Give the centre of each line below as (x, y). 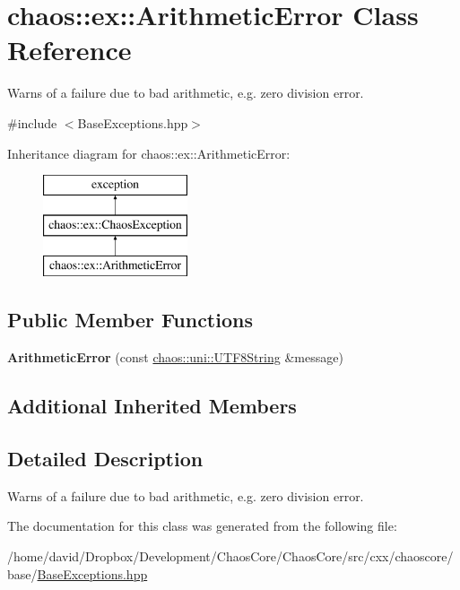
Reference (69, 50)
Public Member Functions (130, 320)
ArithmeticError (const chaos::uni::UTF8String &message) (175, 357)
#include (32, 122)
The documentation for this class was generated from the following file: (202, 526)
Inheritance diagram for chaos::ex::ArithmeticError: (149, 153)
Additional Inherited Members (152, 406)
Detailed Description (105, 459)
